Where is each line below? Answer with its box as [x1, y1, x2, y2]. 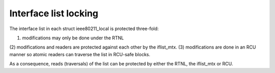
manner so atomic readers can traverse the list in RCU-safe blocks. [9, 51, 150, 57]
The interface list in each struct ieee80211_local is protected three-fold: [9, 26, 159, 32]
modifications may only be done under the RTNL [22, 35, 124, 41]
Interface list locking [9, 8, 99, 19]
